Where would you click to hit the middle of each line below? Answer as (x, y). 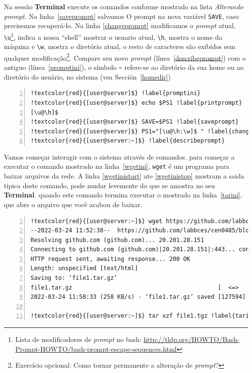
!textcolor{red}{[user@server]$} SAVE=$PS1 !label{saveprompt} (135, 122)
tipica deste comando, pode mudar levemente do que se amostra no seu (110, 185)
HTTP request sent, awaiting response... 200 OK (110, 259)
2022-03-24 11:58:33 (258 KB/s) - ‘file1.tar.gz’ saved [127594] (138, 297)
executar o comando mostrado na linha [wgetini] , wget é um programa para (117, 166)
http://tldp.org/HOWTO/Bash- (191, 339)
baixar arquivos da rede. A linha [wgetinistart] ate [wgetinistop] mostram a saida (124, 176)
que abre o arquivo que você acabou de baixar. (73, 204)
